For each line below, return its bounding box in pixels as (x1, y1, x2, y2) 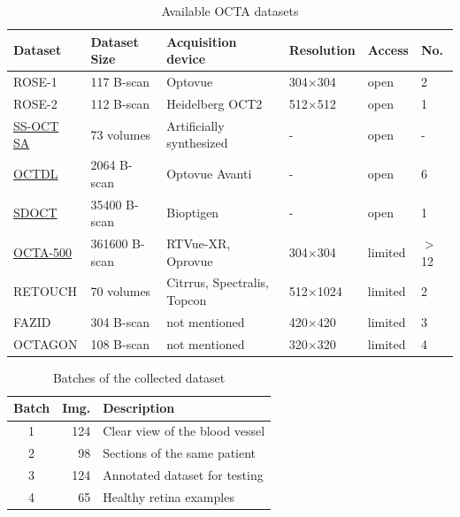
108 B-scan (90, 334, 150, 353)
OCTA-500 (13, 242, 73, 261)
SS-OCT (13, 116, 59, 134)
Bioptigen (166, 203, 219, 222)
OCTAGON (13, 334, 78, 353)
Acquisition (166, 32, 237, 50)
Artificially (166, 116, 225, 134)
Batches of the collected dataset (52, 368, 226, 386)
